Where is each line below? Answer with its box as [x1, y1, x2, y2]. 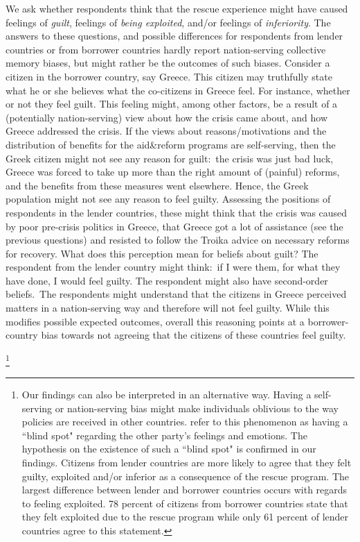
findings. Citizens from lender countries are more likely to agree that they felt [21, 455, 352, 470]
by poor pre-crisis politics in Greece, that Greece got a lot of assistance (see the [6, 219, 343, 233]
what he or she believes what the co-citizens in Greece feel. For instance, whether [6, 83, 350, 97]
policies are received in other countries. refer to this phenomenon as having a [21, 414, 348, 429]
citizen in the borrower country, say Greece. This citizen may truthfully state [6, 69, 332, 83]
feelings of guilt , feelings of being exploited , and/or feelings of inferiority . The [6, 15, 331, 29]
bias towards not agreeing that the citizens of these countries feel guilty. [41, 328, 346, 342]
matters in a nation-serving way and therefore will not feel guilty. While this [6, 300, 330, 315]
